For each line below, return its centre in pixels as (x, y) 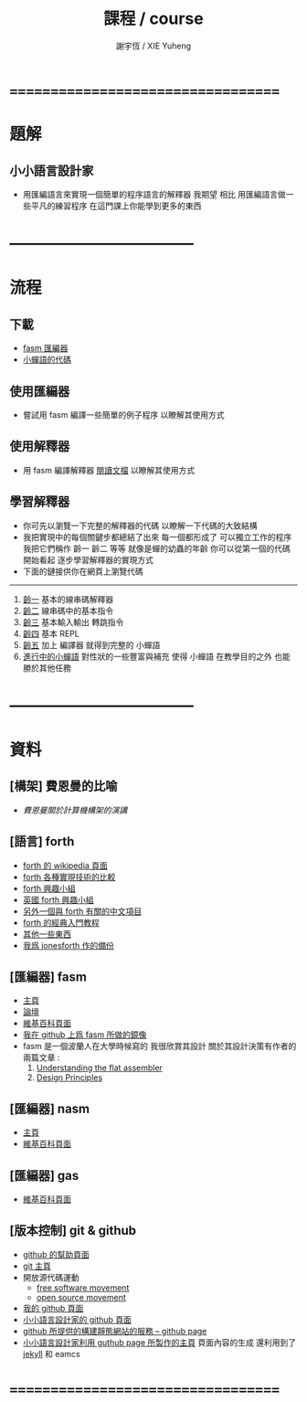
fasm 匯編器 (45, 348)
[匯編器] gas (44, 1175)
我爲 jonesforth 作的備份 (68, 945)
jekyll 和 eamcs (51, 1354)
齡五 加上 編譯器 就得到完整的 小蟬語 (91, 644)
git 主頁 (37, 1266)
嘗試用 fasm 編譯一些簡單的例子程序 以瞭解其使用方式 (124, 414)
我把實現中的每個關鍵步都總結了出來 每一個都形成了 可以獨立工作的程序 (157, 536)
